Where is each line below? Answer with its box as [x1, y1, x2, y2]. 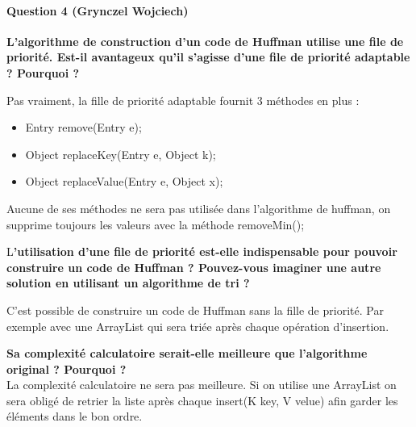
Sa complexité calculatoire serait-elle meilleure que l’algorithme [6, 345, 368, 362]
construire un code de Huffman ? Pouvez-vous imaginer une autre [6, 258, 381, 275]
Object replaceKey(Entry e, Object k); [25, 145, 216, 162]
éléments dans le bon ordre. [6, 408, 143, 425]
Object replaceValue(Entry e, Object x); [25, 173, 223, 190]
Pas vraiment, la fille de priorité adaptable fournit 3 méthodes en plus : [6, 91, 360, 108]
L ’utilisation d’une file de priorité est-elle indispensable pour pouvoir [6, 243, 397, 260]
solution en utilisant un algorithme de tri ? [6, 274, 250, 291]
